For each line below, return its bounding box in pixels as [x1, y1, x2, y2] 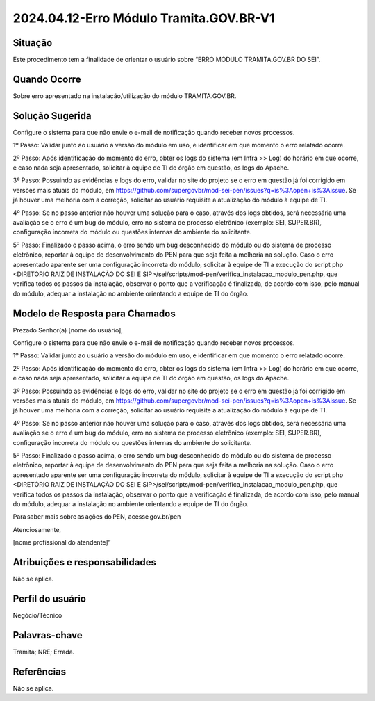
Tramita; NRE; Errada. [12, 647, 75, 656]
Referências [12, 666, 67, 677]
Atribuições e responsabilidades [12, 556, 156, 568]
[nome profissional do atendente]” [12, 538, 111, 547]
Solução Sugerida [12, 110, 92, 122]
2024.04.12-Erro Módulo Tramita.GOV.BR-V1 [12, 10, 275, 26]
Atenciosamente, [12, 525, 62, 533]
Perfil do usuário [12, 593, 87, 604]
